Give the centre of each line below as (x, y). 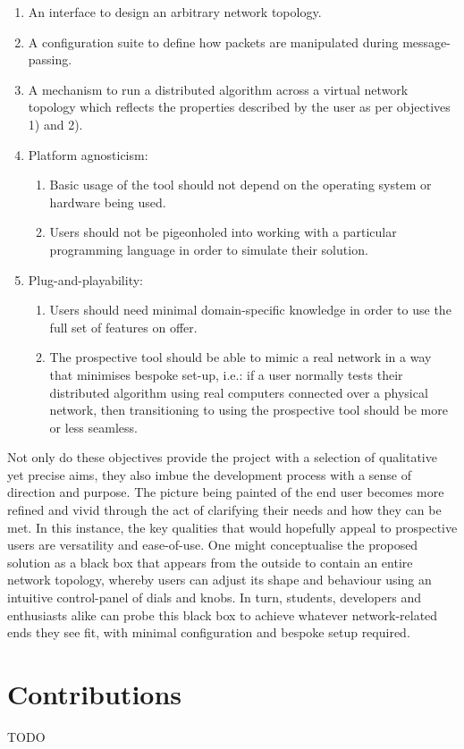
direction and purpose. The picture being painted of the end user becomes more (226, 492)
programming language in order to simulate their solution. (209, 249)
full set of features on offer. (123, 327)
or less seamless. (93, 427)
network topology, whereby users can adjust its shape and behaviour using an (219, 580)
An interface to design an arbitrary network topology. (175, 12)
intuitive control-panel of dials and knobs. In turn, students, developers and (214, 598)
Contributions (95, 694)
